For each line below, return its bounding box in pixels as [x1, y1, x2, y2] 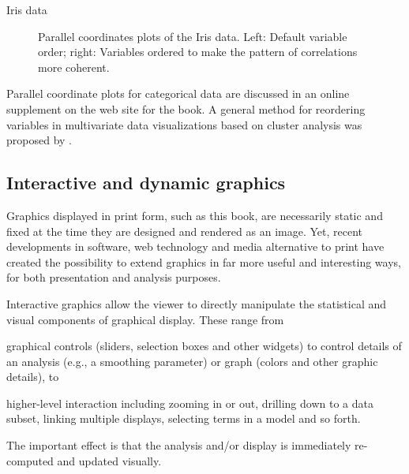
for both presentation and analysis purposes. [6, 269, 221, 286]
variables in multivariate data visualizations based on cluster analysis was [6, 116, 362, 132]
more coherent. [38, 58, 110, 75]
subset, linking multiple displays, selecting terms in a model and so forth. [6, 410, 361, 427]
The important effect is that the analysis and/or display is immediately [6, 437, 351, 453]
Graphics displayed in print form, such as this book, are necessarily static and [6, 207, 383, 223]
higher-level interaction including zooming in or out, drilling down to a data [6, 394, 373, 411]
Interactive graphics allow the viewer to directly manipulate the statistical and [6, 295, 387, 312]
